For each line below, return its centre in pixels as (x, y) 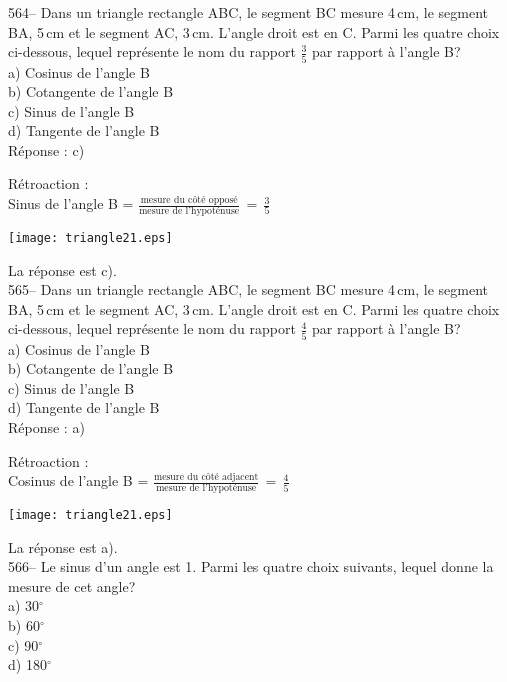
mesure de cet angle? (72, 585)
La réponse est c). (62, 269)
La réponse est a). (63, 546)
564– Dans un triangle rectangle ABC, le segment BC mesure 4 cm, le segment (248, 12)
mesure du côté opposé (189, 199)
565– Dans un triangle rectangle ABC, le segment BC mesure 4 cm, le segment (248, 289)
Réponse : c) (46, 149)
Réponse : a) (46, 427)
